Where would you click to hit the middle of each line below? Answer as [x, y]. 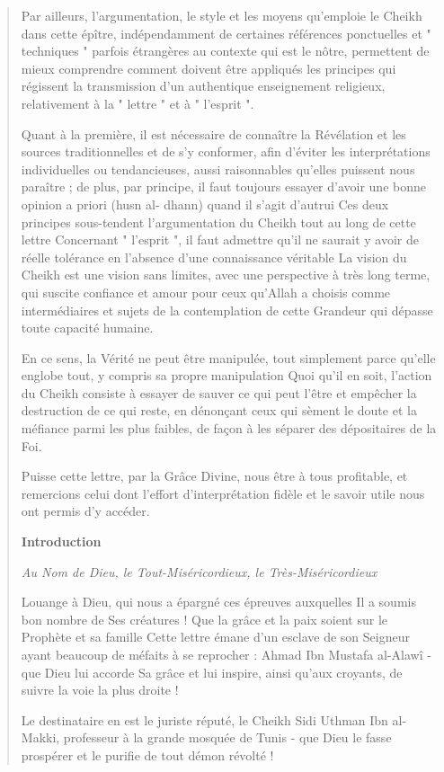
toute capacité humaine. [87, 328]
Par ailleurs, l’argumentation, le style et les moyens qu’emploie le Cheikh [222, 15]
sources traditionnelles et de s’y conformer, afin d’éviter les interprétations [226, 151]
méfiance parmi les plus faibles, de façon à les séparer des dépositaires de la [229, 428]
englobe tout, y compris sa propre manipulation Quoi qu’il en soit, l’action [226, 375]
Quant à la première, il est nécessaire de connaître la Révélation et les [213, 133]
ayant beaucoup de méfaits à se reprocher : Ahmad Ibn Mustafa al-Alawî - [226, 654]
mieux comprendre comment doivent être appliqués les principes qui [209, 68]
